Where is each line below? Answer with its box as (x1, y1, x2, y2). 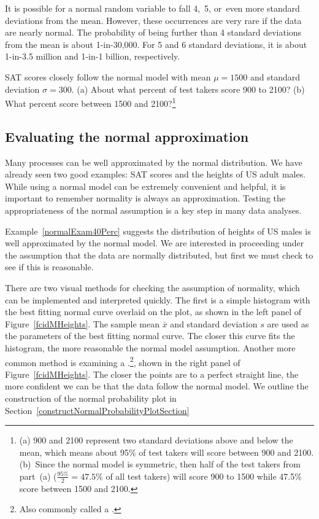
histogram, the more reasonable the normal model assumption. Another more (5, 341, 296, 354)
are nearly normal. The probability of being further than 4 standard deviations (5, 26, 302, 39)
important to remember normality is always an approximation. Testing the (5, 192, 285, 205)
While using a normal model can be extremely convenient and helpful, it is (5, 179, 286, 192)
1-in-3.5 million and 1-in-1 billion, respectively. (5, 50, 180, 63)
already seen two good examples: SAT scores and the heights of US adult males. (5, 168, 306, 181)
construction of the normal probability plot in (5, 391, 177, 404)
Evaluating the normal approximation (5, 127, 249, 146)
